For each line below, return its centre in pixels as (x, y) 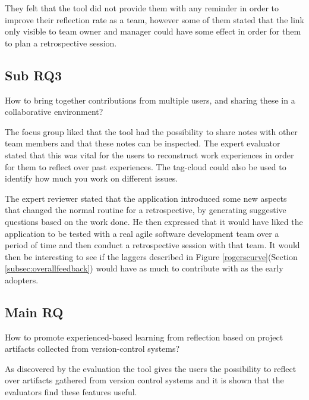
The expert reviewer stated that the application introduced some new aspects (146, 198)
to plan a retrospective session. (61, 43)
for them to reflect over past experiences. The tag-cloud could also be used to (146, 166)
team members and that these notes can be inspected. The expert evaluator (143, 143)
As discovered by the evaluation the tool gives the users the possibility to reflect (151, 368)
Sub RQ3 (33, 75)
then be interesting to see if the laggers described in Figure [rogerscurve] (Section (151, 256)
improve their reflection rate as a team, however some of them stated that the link (154, 19)
